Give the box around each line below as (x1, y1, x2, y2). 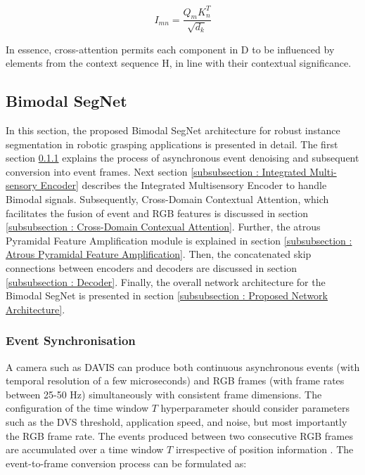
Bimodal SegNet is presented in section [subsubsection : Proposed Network (6, 288, 328, 303)
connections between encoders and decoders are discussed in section (6, 261, 297, 275)
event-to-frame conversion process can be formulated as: (6, 455, 247, 470)
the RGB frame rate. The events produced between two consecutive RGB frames (6, 428, 353, 443)
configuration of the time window (6, 401, 149, 415)
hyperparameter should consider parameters (160, 401, 350, 415)
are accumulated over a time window (6, 442, 164, 457)
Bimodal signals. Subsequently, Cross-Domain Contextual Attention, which (6, 192, 329, 207)
